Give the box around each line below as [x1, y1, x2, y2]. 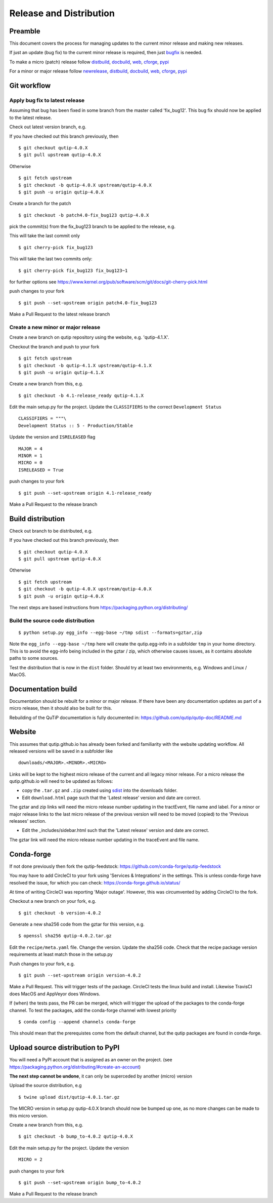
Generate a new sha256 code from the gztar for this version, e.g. [9, 921, 145, 928]
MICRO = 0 [18, 460, 42, 466]
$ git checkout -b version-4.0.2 [18, 910, 101, 916]
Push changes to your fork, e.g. [9, 960, 75, 967]
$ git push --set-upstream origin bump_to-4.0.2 [18, 1180, 141, 1185]
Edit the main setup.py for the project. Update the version [9, 1145, 129, 1151]
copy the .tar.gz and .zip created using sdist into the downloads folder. [22, 787, 178, 793]
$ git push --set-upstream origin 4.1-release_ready [18, 490, 152, 496]
